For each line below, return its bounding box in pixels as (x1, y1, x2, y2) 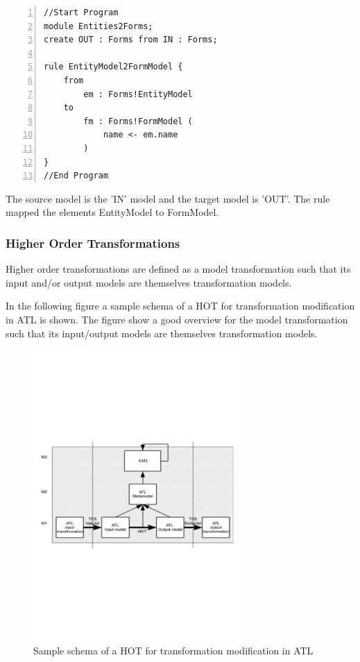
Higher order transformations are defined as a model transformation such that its (6, 262, 351, 276)
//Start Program (44, 8, 119, 17)
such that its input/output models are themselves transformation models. (6, 325, 318, 340)
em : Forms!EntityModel (83, 89, 193, 99)
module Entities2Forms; (44, 21, 153, 31)
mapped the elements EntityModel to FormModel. (6, 205, 219, 219)
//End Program (44, 171, 109, 181)
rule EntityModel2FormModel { (44, 62, 183, 72)
